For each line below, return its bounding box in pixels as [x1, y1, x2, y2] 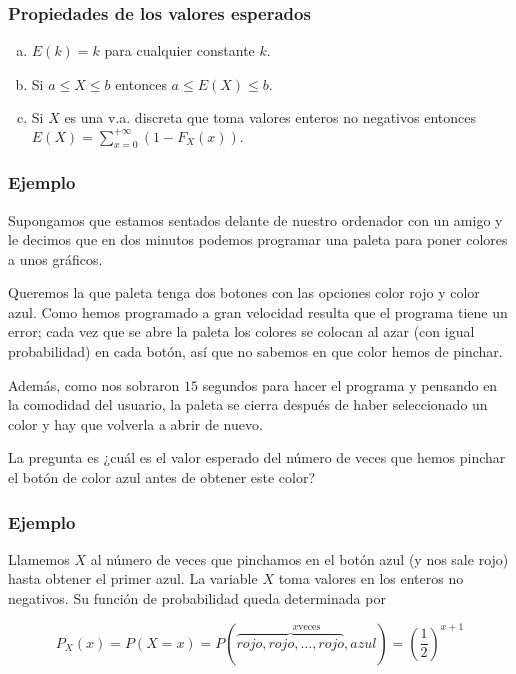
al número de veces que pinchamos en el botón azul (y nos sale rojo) [90, 548, 509, 569]
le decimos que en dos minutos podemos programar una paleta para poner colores [8, 229, 508, 250]
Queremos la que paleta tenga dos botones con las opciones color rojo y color [8, 282, 480, 303]
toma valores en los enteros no [278, 568, 464, 589]
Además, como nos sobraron [8, 374, 180, 395]
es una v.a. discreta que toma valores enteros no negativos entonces [64, 107, 476, 128]
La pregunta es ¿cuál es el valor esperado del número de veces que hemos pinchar [8, 447, 506, 468]
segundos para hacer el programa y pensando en [202, 374, 498, 395]
